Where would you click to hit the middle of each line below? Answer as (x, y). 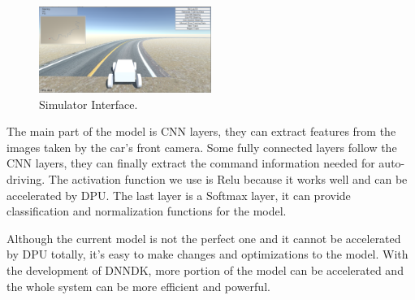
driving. (26, 178)
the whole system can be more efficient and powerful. (138, 286)
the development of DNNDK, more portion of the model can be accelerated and (205, 270)
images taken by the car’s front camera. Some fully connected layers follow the (202, 147)
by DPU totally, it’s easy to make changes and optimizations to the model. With (207, 254)
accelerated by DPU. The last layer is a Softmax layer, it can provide (179, 195)
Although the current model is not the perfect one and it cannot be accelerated (204, 238)
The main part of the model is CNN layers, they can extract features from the (201, 131)
